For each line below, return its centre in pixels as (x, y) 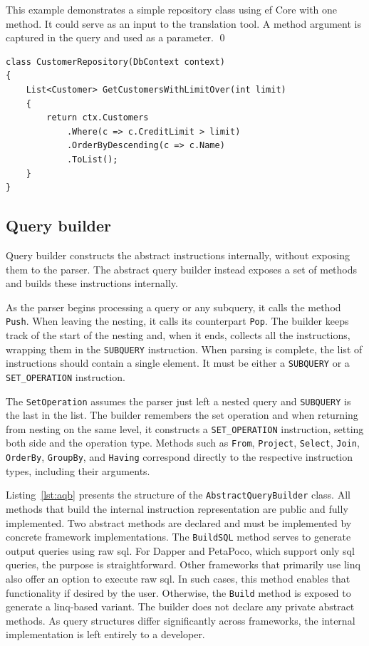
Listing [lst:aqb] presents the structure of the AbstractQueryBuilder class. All (178, 495)
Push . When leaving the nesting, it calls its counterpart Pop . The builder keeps (177, 321)
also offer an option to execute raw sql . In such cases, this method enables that (178, 579)
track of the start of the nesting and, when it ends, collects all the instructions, (178, 334)
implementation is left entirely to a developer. (105, 634)
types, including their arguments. (78, 470)
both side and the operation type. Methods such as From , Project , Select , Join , (183, 443)
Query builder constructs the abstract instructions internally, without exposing (178, 255)
